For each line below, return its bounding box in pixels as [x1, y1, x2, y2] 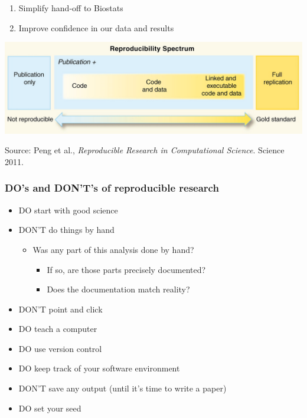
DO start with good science [18, 203, 118, 216]
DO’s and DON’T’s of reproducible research [5, 180, 219, 195]
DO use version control [18, 342, 102, 354]
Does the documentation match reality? [47, 283, 190, 295]
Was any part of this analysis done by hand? [32, 243, 194, 255]
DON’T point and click [18, 302, 103, 315]
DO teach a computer [18, 322, 97, 335]
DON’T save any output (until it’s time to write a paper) [18, 382, 227, 394]
